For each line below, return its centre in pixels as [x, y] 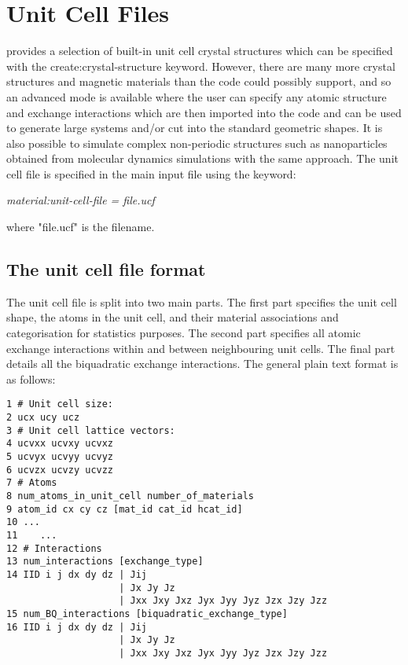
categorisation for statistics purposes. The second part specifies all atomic [184, 333]
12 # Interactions [54, 548]
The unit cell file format [106, 269]
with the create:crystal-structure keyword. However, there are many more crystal [201, 66]
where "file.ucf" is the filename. [81, 227]
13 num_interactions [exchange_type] [105, 562]
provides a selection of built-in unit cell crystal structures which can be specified [200, 51]
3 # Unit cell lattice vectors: [91, 430]
